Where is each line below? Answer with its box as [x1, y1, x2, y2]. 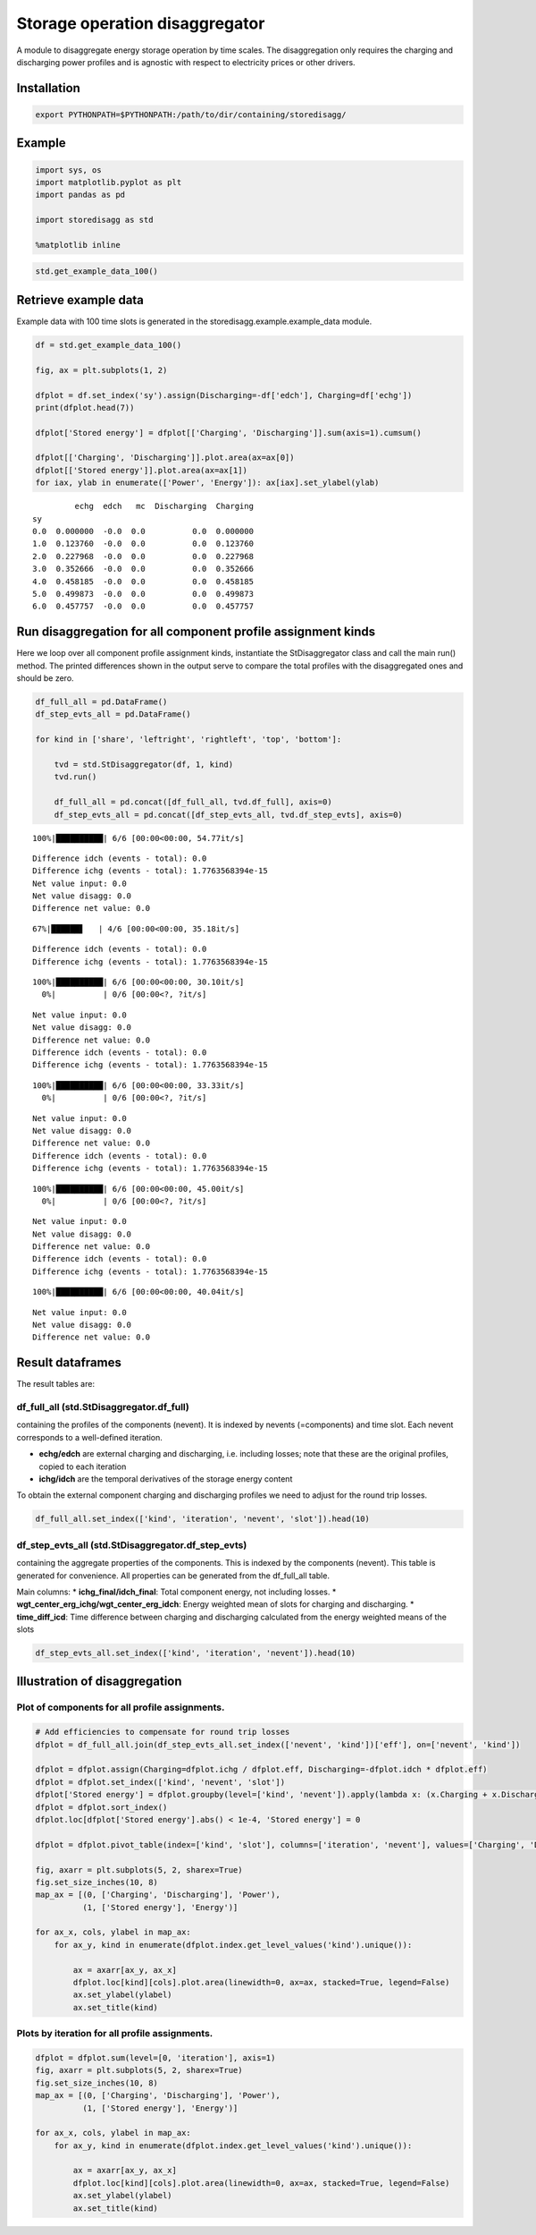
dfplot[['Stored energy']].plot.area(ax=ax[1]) [35, 465, 247, 475]
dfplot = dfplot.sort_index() [35, 1802, 168, 1812]
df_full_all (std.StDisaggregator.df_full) [16, 1401, 189, 1414]
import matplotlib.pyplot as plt [35, 177, 182, 187]
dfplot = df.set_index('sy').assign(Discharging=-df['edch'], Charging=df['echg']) [35, 390, 413, 400]
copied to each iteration [38, 1461, 127, 1472]
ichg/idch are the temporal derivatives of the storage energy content [38, 1474, 293, 1484]
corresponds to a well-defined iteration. [16, 1432, 163, 1442]
